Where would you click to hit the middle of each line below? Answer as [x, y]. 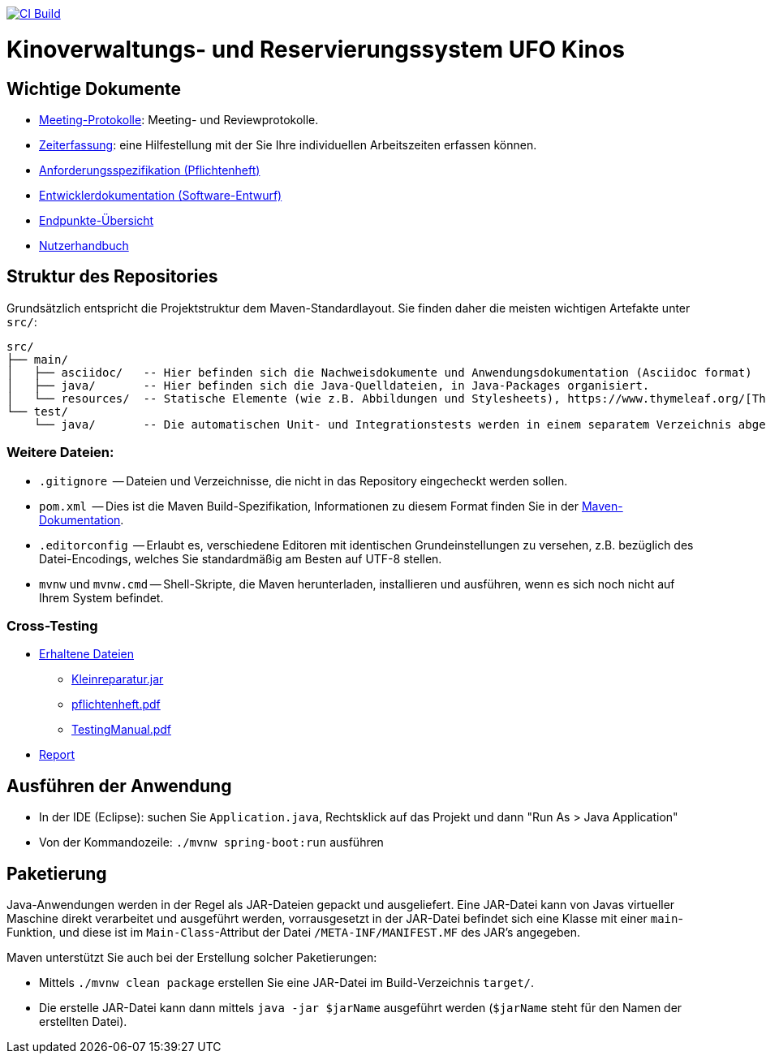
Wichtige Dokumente [94, 88]
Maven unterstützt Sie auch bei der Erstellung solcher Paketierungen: [192, 957]
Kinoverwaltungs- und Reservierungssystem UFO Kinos [316, 49]
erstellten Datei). [83, 1021]
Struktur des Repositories [112, 277]
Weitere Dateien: [60, 452]
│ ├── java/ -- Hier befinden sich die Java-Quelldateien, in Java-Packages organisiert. [328, 385]
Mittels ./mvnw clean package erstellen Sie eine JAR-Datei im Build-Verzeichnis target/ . [287, 982]
